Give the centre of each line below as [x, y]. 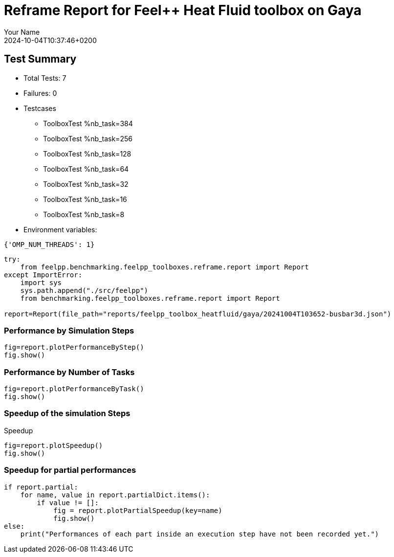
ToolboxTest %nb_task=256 [88, 138]
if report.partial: [41, 487]
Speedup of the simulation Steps [67, 413]
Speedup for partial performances [70, 470]
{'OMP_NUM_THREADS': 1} [49, 244]
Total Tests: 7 [45, 78]
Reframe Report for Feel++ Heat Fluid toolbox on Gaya [183, 10]
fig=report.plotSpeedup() [54, 445]
